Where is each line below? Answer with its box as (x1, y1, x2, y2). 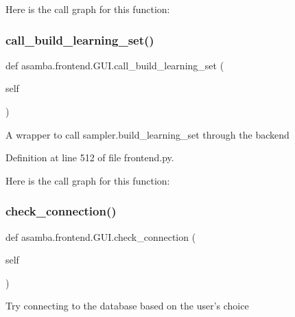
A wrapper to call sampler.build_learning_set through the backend (5, 127, 290, 141)
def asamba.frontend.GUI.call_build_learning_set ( (5, 58, 224, 72)
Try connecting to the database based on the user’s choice (5, 298, 249, 313)
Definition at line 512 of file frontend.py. (5, 150, 174, 165)
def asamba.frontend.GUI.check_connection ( (5, 229, 196, 244)
